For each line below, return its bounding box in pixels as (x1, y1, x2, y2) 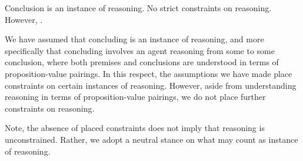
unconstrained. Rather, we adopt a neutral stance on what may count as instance (5, 133, 298, 145)
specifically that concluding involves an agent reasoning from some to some (5, 44, 275, 56)
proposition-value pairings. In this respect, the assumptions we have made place (5, 67, 292, 79)
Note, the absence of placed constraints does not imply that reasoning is (5, 122, 265, 134)
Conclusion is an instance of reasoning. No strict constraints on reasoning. (5, 2, 272, 14)
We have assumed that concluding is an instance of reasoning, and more (5, 33, 264, 45)
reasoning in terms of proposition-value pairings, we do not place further (5, 90, 266, 103)
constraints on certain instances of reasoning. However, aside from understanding (5, 79, 297, 91)
